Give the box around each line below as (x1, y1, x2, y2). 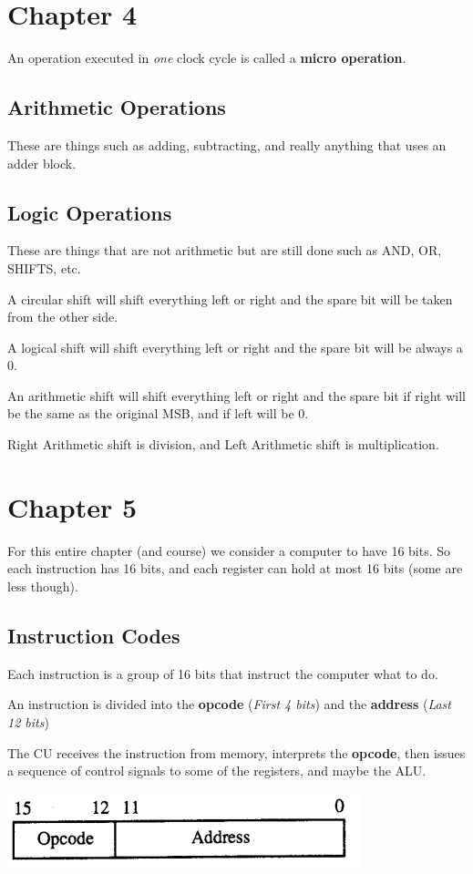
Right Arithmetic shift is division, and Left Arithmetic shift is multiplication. (7, 435, 439, 454)
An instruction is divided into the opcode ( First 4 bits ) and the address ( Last (7, 694, 451, 714)
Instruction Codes (7, 621, 180, 649)
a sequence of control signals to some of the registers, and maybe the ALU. (7, 761, 427, 780)
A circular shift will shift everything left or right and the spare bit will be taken (7, 289, 453, 308)
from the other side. (7, 307, 118, 326)
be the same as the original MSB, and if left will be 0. (7, 404, 309, 423)
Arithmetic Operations (7, 93, 226, 121)
